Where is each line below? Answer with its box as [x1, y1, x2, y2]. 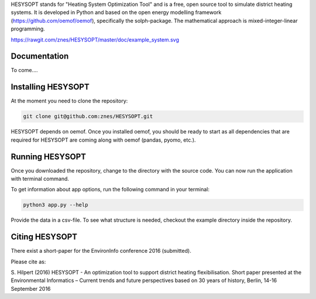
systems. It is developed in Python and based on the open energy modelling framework [11, 9, 222, 16]
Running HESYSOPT [11, 152, 87, 161]
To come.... [11, 67, 38, 74]
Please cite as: [11, 258, 46, 265]
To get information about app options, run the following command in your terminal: [11, 186, 210, 193]
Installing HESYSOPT [11, 82, 90, 92]
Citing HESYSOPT [11, 232, 78, 242]
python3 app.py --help [23, 202, 88, 208]
